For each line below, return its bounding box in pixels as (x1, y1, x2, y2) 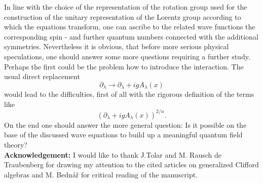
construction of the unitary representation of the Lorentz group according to (4, 11, 241, 22)
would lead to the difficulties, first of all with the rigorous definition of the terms (4, 89, 254, 99)
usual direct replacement (4, 71, 80, 82)
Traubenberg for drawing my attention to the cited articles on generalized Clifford (4, 159, 259, 170)
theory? (4, 139, 27, 150)
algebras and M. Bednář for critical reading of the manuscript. (4, 169, 198, 179)
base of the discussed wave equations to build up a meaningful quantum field (4, 129, 243, 140)
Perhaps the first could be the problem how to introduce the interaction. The (4, 61, 244, 71)
